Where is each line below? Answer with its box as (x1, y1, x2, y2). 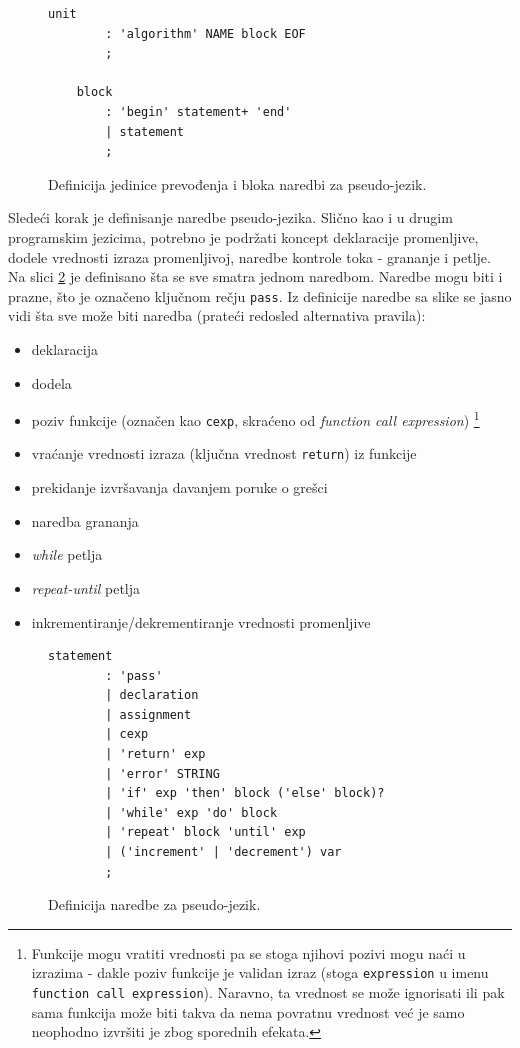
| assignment (105, 707, 192, 722)
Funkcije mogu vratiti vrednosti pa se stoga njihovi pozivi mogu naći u (31, 942, 466, 963)
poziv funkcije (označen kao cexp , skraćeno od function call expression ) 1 (31, 407, 480, 430)
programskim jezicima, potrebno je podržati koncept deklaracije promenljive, (8, 226, 479, 247)
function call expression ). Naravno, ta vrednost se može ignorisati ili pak (31, 982, 505, 1003)
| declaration (105, 688, 199, 703)
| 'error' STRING (105, 766, 220, 781)
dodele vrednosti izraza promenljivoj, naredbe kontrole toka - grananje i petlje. (8, 246, 491, 267)
